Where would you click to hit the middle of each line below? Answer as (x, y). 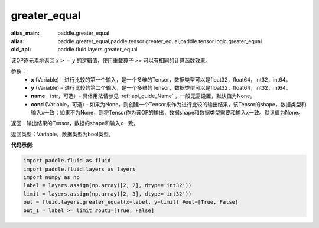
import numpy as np (51, 177)
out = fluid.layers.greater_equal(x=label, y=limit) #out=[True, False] (131, 202)
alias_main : (25, 33)
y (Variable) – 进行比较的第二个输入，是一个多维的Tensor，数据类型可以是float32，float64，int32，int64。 (161, 87)
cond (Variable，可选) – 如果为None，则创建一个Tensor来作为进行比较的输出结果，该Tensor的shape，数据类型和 (169, 104)
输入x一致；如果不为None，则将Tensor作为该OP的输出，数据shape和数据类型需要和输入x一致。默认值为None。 (167, 113)
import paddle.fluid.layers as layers (79, 169)
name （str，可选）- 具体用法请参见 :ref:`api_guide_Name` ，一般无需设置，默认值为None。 (143, 96)
